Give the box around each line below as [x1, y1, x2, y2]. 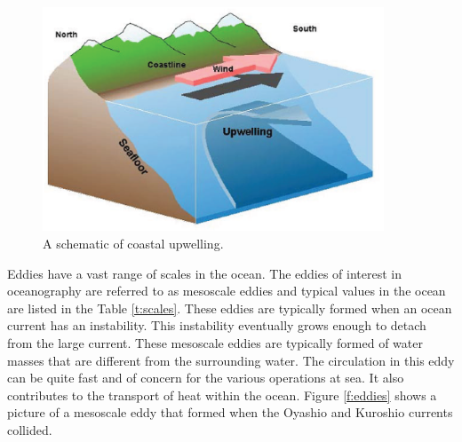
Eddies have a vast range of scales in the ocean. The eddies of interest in [7, 264, 402, 282]
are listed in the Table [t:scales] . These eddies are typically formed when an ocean [7, 298, 452, 317]
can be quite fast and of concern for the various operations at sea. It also [7, 368, 404, 387]
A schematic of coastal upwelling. [43, 233, 224, 252]
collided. [7, 420, 52, 438]
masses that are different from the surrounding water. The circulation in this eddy [7, 351, 455, 369]
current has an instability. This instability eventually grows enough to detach [7, 316, 426, 335]
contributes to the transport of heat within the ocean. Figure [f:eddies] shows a [7, 385, 437, 404]
